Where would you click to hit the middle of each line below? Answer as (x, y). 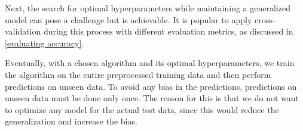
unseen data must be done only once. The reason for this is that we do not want (152, 98)
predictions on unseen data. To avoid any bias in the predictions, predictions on (151, 86)
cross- (265, 19)
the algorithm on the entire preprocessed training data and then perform (138, 74)
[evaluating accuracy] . (45, 43)
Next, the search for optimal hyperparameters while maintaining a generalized (148, 8)
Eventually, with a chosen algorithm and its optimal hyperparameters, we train (150, 63)
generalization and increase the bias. (71, 121)
